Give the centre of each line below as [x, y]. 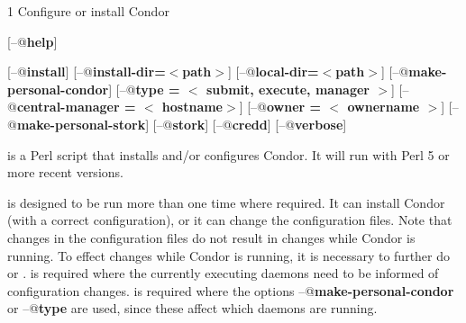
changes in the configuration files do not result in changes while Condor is [211, 237]
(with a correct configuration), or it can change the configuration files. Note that [230, 220]
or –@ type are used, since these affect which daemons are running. [192, 308]
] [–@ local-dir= [273, 72]
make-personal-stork [81, 124]
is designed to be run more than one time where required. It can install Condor [226, 202]
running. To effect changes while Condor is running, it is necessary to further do [229, 255]
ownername [384, 107]
